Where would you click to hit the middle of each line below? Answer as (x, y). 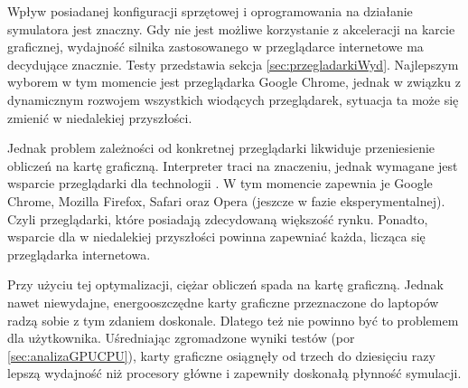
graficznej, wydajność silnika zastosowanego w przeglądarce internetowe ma (215, 47)
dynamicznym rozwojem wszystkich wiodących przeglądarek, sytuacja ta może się (233, 99)
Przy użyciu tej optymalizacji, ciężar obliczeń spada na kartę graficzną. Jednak (225, 284)
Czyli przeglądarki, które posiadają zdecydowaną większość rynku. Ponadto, (218, 218)
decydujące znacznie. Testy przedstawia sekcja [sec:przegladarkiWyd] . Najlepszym (233, 64)
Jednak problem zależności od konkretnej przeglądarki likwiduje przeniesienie (221, 148)
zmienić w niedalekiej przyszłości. (100, 117)
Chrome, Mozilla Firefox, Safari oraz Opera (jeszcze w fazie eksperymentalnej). (226, 200)
